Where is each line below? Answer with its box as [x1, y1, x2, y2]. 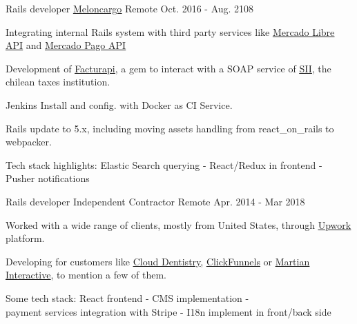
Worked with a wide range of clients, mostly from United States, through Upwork [6, 217, 351, 232]
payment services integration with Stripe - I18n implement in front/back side [6, 304, 331, 318]
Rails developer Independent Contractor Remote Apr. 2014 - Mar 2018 [6, 194, 305, 208]
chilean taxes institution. [6, 74, 110, 89]
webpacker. [6, 134, 52, 149]
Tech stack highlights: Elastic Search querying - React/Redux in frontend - [6, 157, 322, 172]
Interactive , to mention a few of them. [6, 267, 166, 282]
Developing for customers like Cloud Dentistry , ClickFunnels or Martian [6, 254, 310, 268]
